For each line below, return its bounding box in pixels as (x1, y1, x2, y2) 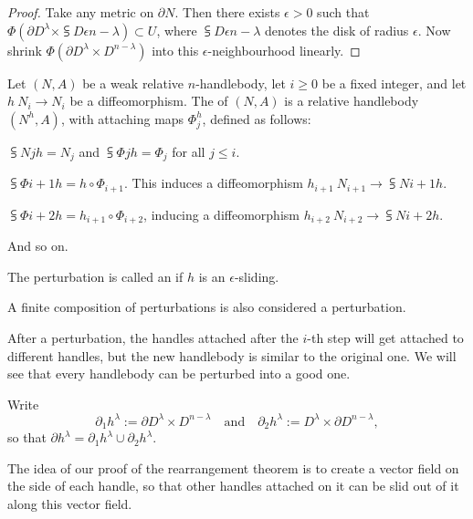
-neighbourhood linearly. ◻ (207, 40, 361, 59)
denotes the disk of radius (264, 20, 409, 39)
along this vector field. (7, 494, 132, 514)
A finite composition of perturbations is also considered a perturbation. (7, 297, 406, 317)
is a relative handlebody (284, 91, 419, 110)
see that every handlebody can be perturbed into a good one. (7, 364, 351, 383)
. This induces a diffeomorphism (123, 173, 303, 192)
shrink (7, 40, 42, 59)
